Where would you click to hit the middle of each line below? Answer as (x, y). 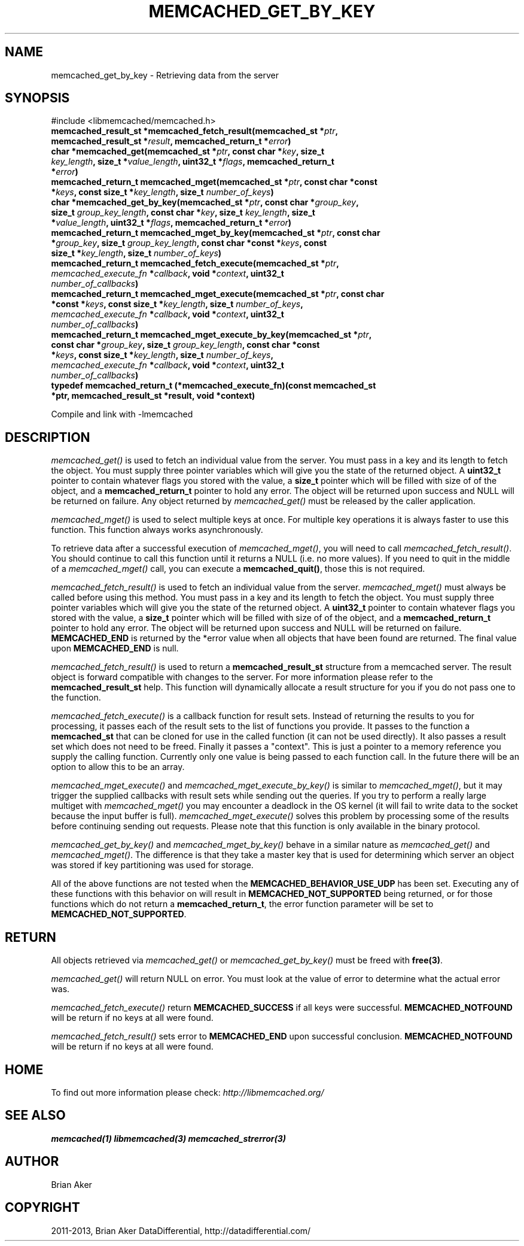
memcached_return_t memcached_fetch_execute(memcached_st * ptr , (195, 263)
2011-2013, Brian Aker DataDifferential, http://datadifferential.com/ (181, 1230)
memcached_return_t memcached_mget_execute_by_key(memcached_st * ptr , (211, 335)
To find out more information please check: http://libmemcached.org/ (188, 1092)
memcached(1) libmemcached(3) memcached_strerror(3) (168, 1138)
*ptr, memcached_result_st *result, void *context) (153, 396)
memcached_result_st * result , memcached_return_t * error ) (171, 141)
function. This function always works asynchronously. (157, 530)
